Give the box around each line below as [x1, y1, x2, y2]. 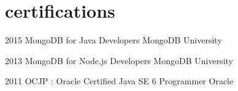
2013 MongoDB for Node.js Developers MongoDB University [5, 54, 233, 67]
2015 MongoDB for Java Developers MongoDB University [5, 34, 222, 46]
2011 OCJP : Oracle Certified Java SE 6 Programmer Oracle [5, 75, 234, 87]
